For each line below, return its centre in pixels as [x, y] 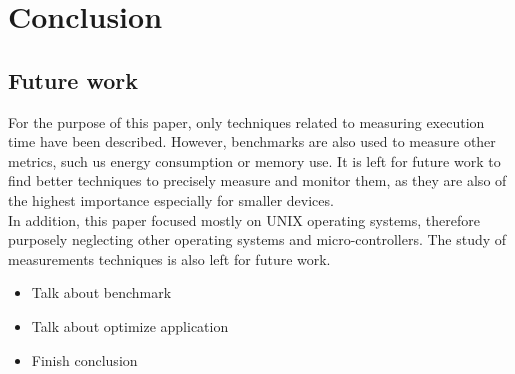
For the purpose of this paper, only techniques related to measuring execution [246, 121]
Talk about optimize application [130, 325]
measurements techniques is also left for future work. [169, 258]
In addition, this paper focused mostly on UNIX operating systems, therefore [244, 219]
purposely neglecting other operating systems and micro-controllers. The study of [257, 239]
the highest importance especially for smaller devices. [171, 199]
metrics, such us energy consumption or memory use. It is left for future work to [254, 160]
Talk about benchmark [101, 292]
